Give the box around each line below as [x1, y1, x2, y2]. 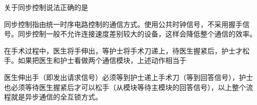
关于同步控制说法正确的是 [4, 2, 88, 12]
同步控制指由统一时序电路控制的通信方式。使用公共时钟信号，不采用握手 [4, 18, 242, 29]
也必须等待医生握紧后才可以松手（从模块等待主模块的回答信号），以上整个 [4, 81, 246, 92]
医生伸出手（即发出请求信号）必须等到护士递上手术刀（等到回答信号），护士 [4, 71, 253, 82]
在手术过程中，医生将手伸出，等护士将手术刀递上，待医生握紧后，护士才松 [4, 45, 249, 55]
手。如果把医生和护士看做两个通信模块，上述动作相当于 [4, 55, 186, 65]
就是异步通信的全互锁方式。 [11, 91, 102, 102]
